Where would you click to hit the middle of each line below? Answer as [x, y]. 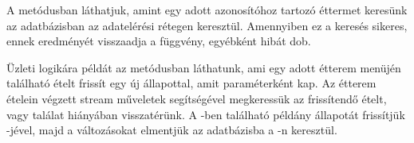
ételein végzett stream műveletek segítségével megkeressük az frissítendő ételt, [197, 98]
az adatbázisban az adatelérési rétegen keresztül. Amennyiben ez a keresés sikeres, [207, 25]
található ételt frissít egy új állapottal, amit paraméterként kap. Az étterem [191, 83]
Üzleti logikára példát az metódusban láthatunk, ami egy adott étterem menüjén [204, 67]
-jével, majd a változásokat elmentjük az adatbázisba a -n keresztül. [172, 130]
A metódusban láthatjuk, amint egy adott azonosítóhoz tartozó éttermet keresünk [207, 10]
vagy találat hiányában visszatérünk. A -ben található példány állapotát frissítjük [206, 114]
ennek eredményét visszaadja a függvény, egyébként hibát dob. [159, 41]
